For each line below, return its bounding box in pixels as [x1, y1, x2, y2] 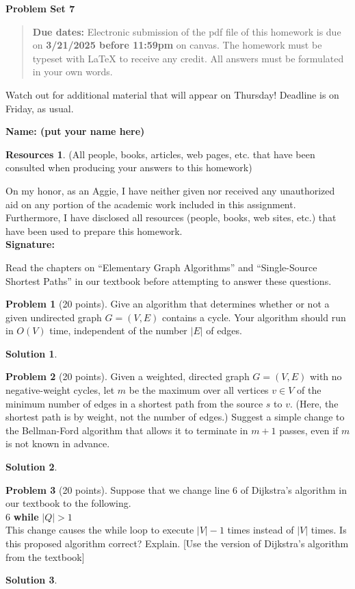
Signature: [5, 237, 55, 251]
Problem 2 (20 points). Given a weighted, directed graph [5, 369, 250, 384]
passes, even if [279, 423, 339, 437]
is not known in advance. [5, 436, 110, 451]
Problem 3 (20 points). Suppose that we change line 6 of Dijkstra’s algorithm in [5, 482, 347, 497]
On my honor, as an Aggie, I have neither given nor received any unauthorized [5, 183, 335, 197]
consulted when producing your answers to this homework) [5, 160, 252, 175]
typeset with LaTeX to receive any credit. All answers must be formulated [32, 51, 344, 65]
